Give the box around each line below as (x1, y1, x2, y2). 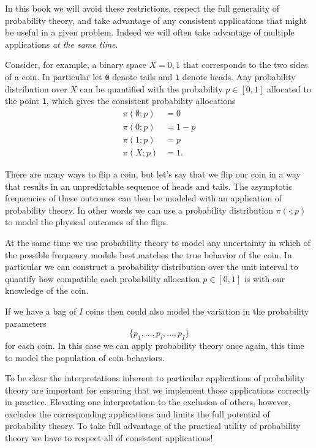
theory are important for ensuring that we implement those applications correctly (5, 383, 310, 396)
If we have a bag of (5, 304, 77, 317)
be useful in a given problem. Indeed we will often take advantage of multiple (5, 26, 295, 39)
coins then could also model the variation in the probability (85, 304, 309, 317)
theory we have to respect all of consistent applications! (5, 431, 213, 444)
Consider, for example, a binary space (5, 58, 146, 71)
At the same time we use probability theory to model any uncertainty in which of (5, 236, 310, 248)
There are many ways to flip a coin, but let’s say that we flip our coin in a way (5, 168, 301, 180)
